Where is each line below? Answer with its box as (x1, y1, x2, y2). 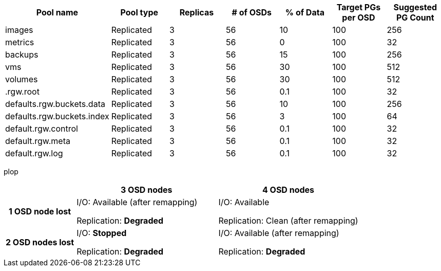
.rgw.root (5, 86, 40, 97)
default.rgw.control (5, 123, 78, 134)
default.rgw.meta (5, 136, 70, 146)
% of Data (285, 7, 324, 17)
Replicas (179, 7, 214, 17)
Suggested (393, 2, 437, 12)
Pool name (36, 7, 79, 17)
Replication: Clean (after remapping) (218, 215, 358, 226)
